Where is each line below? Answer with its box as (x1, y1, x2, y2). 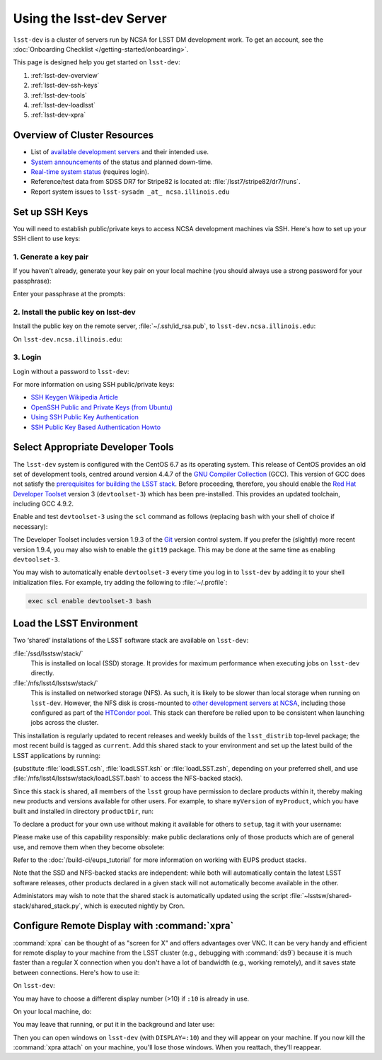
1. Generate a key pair (13, 252, 88, 262)
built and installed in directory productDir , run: (13, 807, 154, 815)
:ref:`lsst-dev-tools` (30, 91, 88, 99)
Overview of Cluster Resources (13, 129, 154, 141)
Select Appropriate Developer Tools (13, 441, 174, 453)
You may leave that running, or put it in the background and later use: (13, 1020, 215, 1029)
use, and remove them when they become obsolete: (13, 842, 166, 851)
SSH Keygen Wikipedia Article (30, 393, 119, 402)
